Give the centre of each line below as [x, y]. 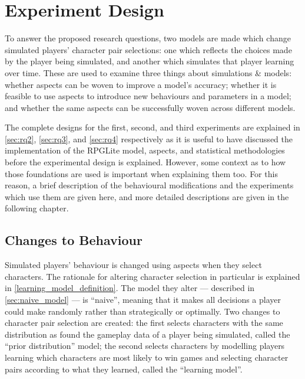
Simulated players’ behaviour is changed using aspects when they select [133, 265]
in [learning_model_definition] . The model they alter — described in [130, 288]
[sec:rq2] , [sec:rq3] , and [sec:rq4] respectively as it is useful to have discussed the [149, 138]
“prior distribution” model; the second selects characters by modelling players [145, 346]
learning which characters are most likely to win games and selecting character [147, 357]
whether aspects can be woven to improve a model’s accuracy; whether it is [141, 84]
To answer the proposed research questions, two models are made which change [148, 38]
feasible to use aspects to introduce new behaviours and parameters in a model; [148, 96]
